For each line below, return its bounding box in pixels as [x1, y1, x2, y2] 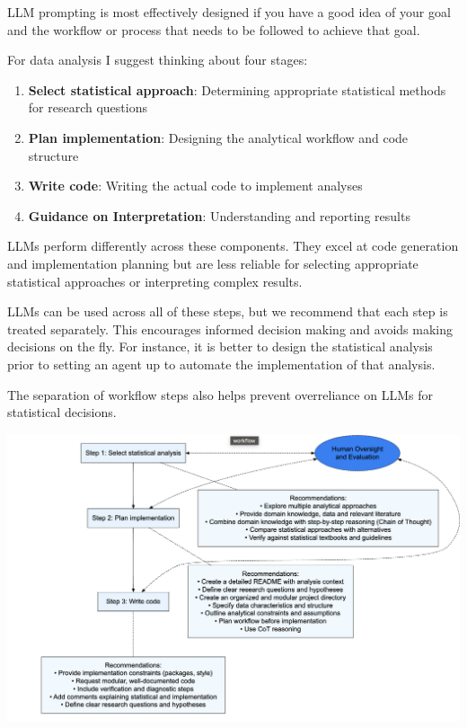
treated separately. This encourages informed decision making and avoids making [7, 319, 453, 338]
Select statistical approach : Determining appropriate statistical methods [28, 80, 446, 99]
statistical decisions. [7, 403, 117, 422]
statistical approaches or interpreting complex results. [7, 271, 303, 290]
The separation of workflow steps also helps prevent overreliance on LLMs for [7, 385, 433, 404]
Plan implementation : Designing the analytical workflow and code [28, 128, 409, 146]
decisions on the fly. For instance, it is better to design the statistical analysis [7, 337, 433, 356]
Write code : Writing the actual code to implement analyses [28, 176, 363, 195]
